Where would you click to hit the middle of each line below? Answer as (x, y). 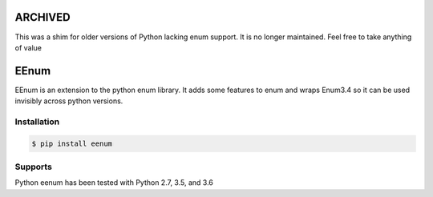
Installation (37, 122)
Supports (33, 167)
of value (28, 47)
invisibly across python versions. (69, 101)
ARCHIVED (43, 17)
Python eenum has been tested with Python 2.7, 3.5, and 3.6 (114, 183)
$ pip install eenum (72, 143)
